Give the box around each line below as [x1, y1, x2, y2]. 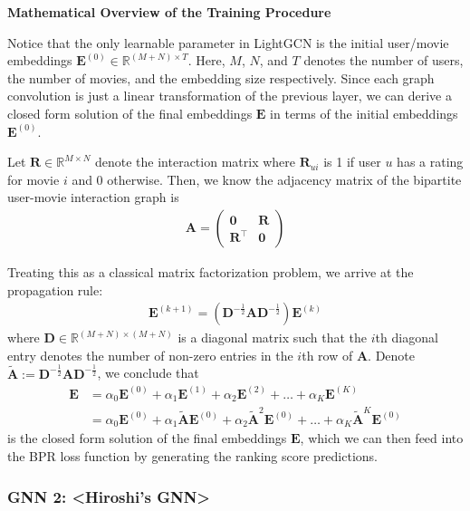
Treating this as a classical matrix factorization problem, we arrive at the [7, 262, 414, 281]
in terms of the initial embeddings [270, 103, 458, 122]
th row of [302, 345, 353, 364]
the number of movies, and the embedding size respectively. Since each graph [7, 68, 435, 87]
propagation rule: [7, 280, 103, 299]
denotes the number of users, [303, 51, 464, 70]
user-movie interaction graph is [7, 188, 179, 207]
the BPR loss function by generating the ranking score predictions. [7, 447, 379, 466]
